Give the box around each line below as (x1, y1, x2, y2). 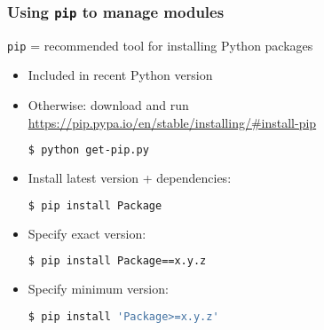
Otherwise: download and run (28, 96, 189, 114)
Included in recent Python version (28, 66, 213, 84)
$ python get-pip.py (28, 144, 149, 157)
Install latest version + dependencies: (28, 169, 232, 187)
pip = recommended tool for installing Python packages (7, 35, 313, 54)
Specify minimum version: (28, 279, 169, 298)
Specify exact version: (28, 224, 146, 242)
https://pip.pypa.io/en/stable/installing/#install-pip (28, 113, 317, 131)
